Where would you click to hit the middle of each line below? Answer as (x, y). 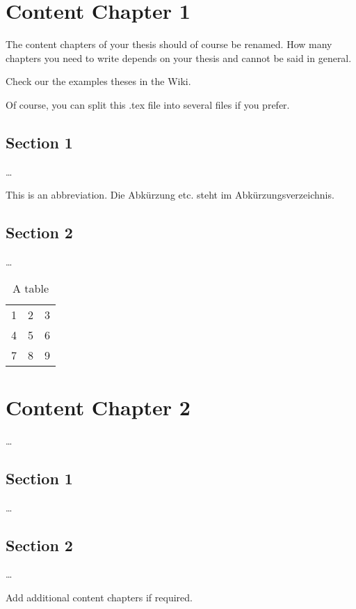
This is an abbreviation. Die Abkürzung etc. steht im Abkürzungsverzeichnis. (170, 195)
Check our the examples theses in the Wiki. (98, 81)
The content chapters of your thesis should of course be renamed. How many (169, 44)
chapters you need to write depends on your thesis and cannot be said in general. (179, 57)
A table (31, 288)
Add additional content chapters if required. (99, 597)
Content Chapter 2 (98, 407)
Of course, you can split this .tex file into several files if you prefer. (148, 104)
